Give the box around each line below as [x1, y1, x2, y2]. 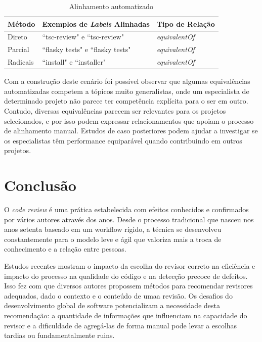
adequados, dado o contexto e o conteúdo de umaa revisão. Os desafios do [4, 290, 233, 301]
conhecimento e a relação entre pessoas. [4, 243, 126, 254]
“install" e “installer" [42, 57, 106, 67]
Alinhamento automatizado [69, 1, 154, 11]
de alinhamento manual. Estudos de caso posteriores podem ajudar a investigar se [4, 125, 258, 136]
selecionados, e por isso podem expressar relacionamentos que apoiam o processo [4, 115, 254, 126]
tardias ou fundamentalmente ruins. [4, 330, 115, 340]
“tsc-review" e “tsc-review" [42, 31, 124, 42]
